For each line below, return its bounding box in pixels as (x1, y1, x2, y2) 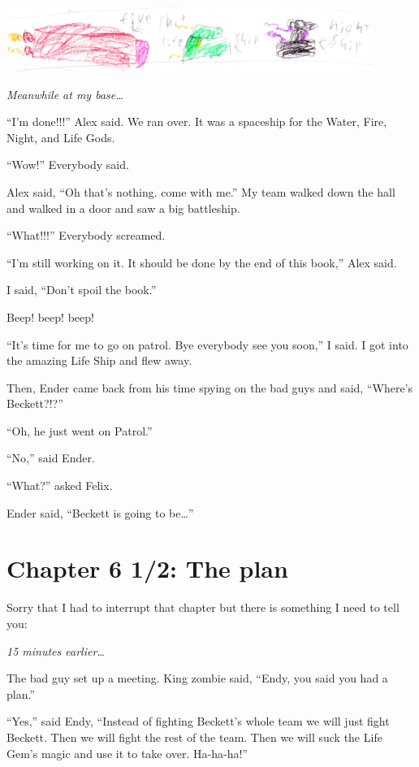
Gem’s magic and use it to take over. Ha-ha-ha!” (6, 744, 248, 761)
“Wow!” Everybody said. (6, 156, 129, 173)
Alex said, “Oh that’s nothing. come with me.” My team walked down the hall (6, 183, 395, 200)
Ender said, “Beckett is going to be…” (6, 504, 194, 521)
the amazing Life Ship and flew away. (6, 352, 192, 369)
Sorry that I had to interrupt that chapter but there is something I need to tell (6, 599, 400, 616)
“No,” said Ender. (6, 449, 95, 466)
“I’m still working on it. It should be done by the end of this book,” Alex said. (6, 253, 397, 271)
